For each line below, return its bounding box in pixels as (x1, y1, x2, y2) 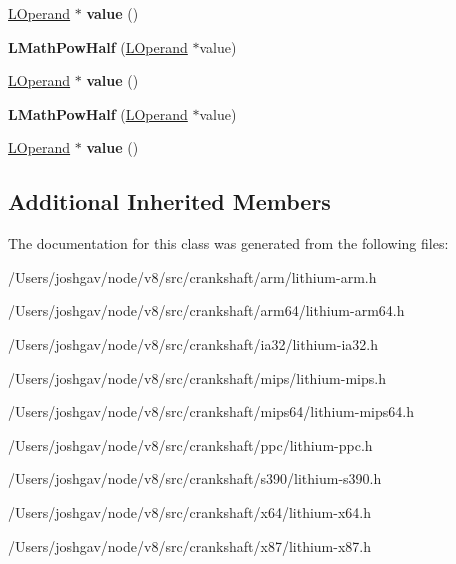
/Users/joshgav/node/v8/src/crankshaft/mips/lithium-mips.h (8, 367, 386, 388)
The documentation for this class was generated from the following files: (8, 233, 449, 254)
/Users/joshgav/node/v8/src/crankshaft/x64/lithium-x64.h (8, 501, 371, 522)
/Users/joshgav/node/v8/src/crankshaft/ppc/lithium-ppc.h (8, 434, 373, 455)
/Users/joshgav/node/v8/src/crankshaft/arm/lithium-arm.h (8, 266, 377, 287)
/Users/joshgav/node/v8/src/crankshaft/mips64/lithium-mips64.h (8, 401, 414, 422)
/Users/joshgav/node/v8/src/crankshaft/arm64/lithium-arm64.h (8, 300, 405, 321)
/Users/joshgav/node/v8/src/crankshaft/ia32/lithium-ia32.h (8, 333, 378, 354)
